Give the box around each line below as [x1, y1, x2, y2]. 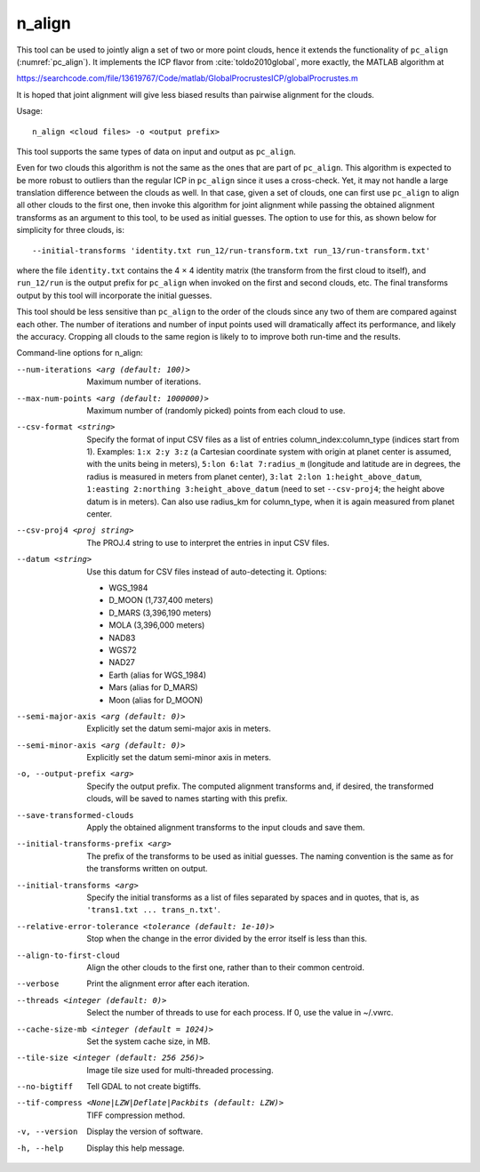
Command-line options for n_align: [16, 348, 143, 358]
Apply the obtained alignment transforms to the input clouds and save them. [86, 823, 365, 833]
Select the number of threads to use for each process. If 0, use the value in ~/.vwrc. [86, 1007, 394, 1018]
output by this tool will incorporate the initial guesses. [16, 290, 212, 301]
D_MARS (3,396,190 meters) [108, 607, 212, 618]
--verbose [16, 979, 60, 989]
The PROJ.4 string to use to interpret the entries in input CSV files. [86, 537, 330, 548]
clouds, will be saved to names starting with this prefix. [86, 793, 288, 804]
